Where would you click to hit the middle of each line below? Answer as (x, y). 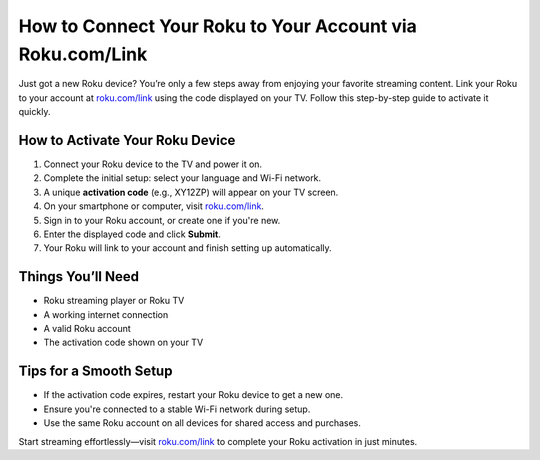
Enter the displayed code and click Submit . (132, 234)
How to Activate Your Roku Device (127, 140)
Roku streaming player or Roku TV (114, 301)
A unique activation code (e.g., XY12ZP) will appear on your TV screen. (191, 192)
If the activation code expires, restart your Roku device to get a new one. (193, 395)
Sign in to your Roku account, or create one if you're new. (162, 220)
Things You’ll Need (79, 276)
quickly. (34, 112)
